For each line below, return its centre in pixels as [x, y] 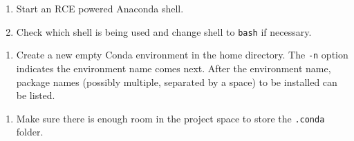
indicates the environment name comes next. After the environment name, [174, 68]
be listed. [36, 95]
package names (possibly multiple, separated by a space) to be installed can [177, 82]
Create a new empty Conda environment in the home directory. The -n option [182, 55]
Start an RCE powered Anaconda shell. [100, 8]
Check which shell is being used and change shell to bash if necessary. [164, 31]
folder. [30, 132]
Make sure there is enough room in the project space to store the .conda [170, 118]
